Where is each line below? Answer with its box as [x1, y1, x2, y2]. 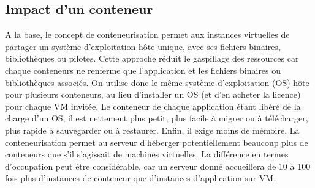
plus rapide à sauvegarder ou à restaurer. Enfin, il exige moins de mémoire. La [5, 123, 300, 136]
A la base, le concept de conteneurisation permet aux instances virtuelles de [5, 28, 290, 41]
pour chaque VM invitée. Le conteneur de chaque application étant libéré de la [5, 99, 301, 112]
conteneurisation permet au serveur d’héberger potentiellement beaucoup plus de [5, 136, 308, 148]
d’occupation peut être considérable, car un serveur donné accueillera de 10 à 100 [5, 159, 311, 172]
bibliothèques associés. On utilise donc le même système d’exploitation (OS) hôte [5, 76, 309, 89]
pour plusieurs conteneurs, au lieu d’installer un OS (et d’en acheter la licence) [5, 88, 301, 101]
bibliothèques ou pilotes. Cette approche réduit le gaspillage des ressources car [5, 52, 299, 65]
